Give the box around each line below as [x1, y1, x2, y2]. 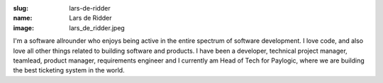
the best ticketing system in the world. [13, 66, 125, 75]
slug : [13, 4, 28, 12]
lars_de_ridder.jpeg [69, 23, 126, 32]
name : [13, 14, 33, 23]
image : [13, 23, 35, 32]
